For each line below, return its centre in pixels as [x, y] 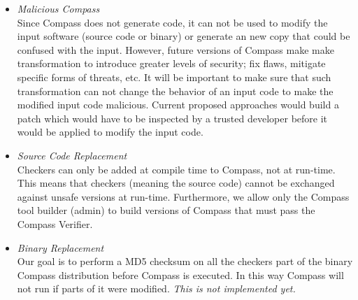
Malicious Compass [58, 8]
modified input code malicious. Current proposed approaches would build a [178, 105]
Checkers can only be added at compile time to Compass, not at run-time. [176, 169]
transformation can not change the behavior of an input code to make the [175, 91]
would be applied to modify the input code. [110, 132]
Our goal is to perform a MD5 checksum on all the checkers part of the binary [185, 261]
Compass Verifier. [55, 223]
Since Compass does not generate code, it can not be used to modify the [172, 22]
